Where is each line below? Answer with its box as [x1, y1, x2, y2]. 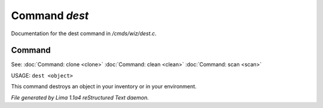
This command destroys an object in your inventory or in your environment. [11, 83, 197, 90]
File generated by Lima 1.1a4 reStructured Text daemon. [11, 94, 149, 101]
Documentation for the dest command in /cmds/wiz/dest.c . [11, 30, 157, 37]
